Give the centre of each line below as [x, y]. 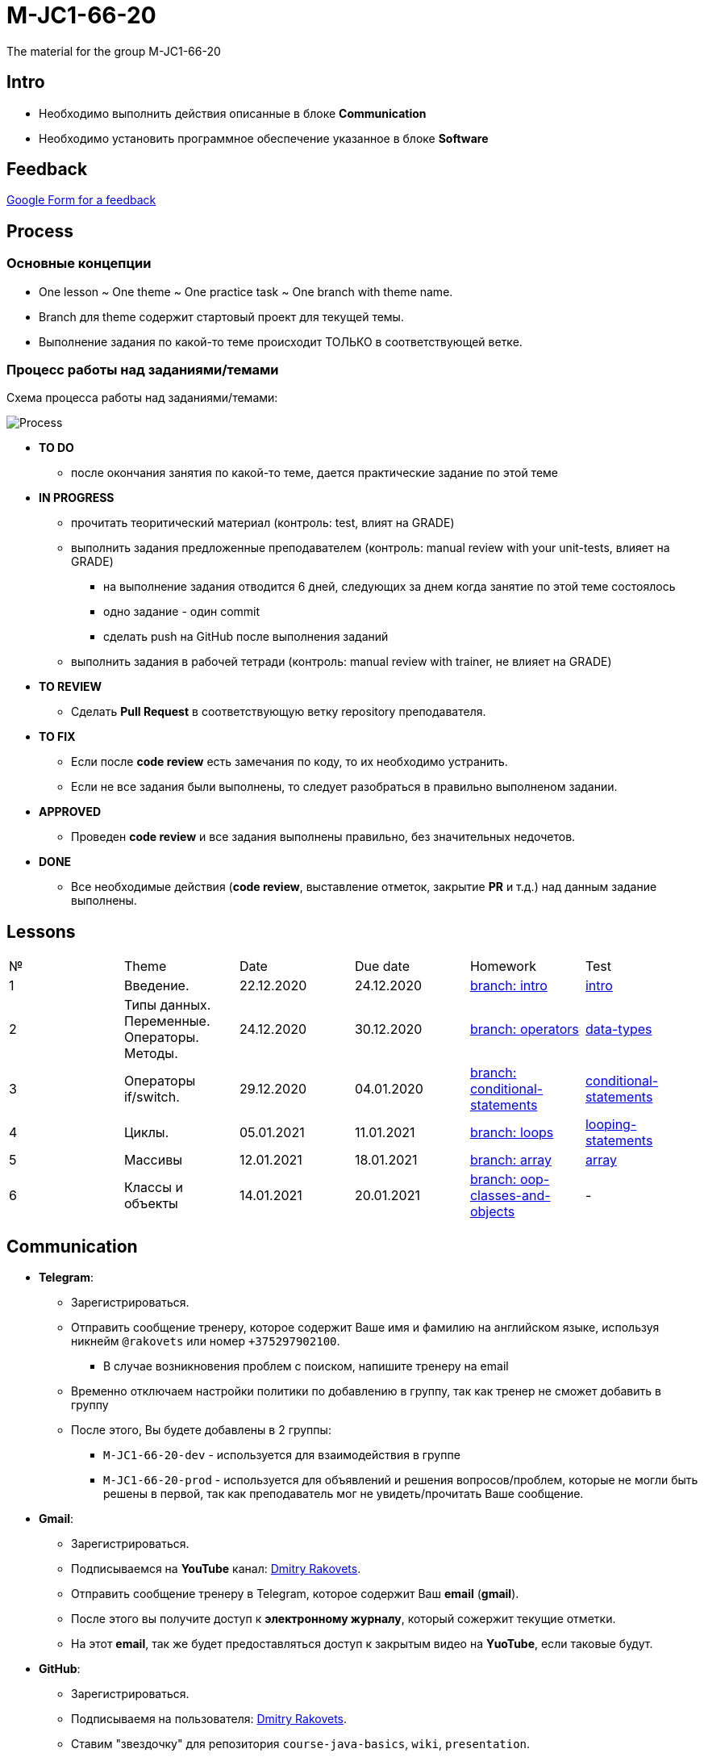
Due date [382, 966]
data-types [619, 1029]
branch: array [510, 1160]
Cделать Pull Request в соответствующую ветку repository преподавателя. [279, 712]
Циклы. [146, 1133]
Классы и [153, 1188]
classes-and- [510, 1196]
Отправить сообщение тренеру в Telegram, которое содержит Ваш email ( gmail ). [295, 1594]
